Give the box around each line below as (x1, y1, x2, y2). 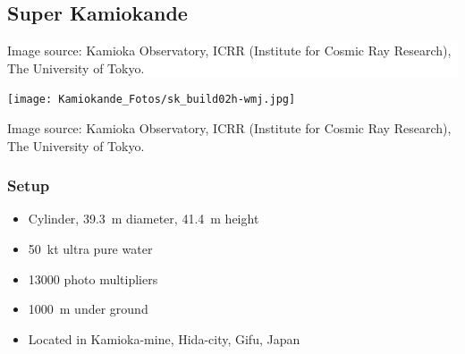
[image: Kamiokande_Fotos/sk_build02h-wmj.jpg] (7, 93, 296, 106)
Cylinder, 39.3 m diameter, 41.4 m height (28, 209, 259, 228)
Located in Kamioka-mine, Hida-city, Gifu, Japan (28, 329, 300, 348)
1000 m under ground (28, 299, 148, 318)
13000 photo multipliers (28, 269, 158, 288)
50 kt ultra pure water (28, 240, 153, 258)
